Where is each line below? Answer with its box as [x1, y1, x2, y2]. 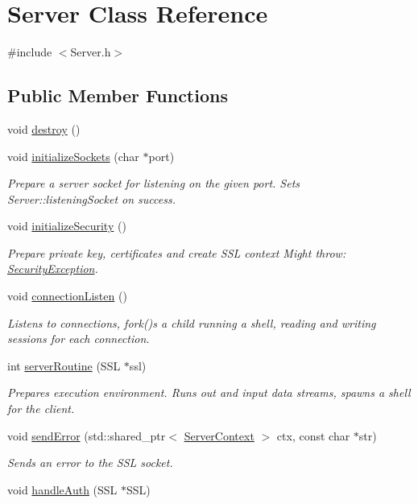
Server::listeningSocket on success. [7, 190, 176, 207]
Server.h [70, 43, 111, 60]
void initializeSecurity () [7, 217, 126, 234]
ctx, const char [276, 427, 350, 444]
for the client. [7, 400, 75, 417]
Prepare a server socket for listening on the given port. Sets [7, 175, 300, 192]
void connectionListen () [7, 287, 127, 304]
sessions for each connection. [7, 330, 150, 347]
